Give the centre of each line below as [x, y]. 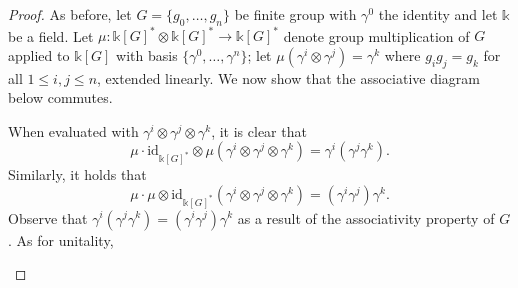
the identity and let [438, 14]
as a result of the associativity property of [366, 217]
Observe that [48, 217]
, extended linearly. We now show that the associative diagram [288, 77]
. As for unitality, [61, 239]
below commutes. [60, 97]
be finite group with [295, 14]
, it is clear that [259, 130]
